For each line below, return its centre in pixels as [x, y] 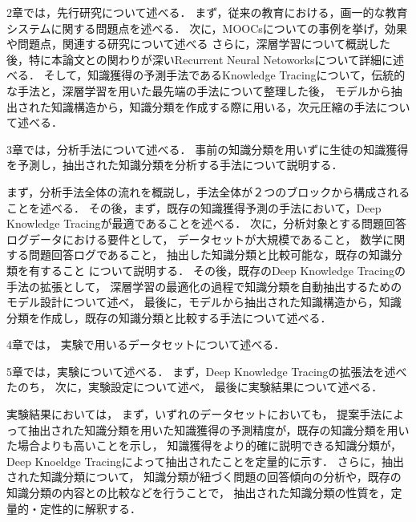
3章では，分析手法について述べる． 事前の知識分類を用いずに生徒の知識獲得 [208, 149]
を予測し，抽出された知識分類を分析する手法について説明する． [175, 165]
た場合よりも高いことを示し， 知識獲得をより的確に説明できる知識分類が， [204, 445]
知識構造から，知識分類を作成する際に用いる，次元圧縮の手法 [214, 106]
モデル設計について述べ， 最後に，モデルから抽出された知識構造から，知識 [204, 302]
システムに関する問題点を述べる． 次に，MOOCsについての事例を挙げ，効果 [207, 28]
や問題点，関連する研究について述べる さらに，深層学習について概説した [199, 44]
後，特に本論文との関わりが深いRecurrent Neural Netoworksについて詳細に [200, 59]
